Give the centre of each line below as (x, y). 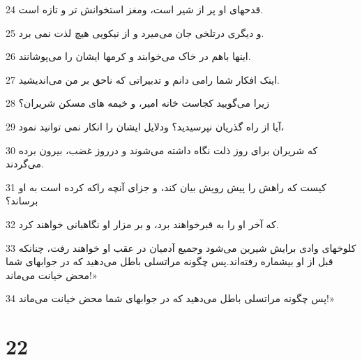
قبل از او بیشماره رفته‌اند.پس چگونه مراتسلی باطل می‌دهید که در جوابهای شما (169, 261)
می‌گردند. (25, 164)
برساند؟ (22, 201)
